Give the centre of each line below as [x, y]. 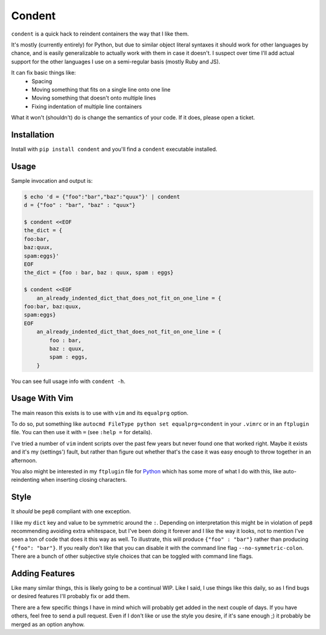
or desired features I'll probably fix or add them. [71, 596]
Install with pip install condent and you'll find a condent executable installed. [114, 149]
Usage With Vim [42, 398]
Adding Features [43, 573]
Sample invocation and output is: [52, 180]
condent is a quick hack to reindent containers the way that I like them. [100, 34]
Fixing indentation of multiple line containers [87, 106]
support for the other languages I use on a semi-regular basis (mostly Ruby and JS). [116, 62]
